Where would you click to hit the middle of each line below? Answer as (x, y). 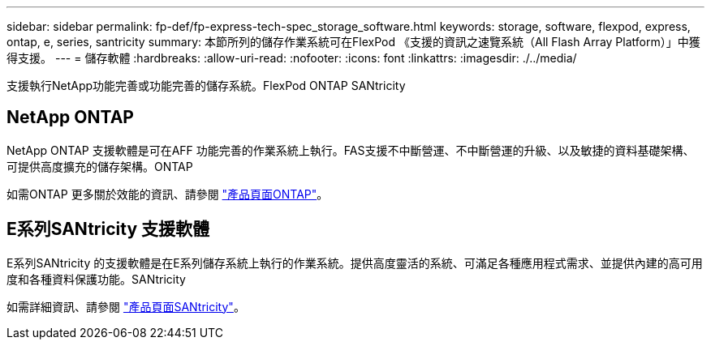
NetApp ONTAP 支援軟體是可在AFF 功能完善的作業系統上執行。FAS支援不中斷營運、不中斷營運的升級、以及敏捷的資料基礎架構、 (351, 150)
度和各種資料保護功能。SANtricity (96, 279)
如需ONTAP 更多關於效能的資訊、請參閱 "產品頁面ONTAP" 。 (168, 194)
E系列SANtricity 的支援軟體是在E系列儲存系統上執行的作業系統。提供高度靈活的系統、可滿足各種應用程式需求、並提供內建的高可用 (355, 263)
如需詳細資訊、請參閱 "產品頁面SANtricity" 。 (126, 306)
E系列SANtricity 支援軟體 (108, 229)
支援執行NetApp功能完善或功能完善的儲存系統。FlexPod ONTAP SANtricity (206, 85)
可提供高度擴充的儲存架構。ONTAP (100, 166)
